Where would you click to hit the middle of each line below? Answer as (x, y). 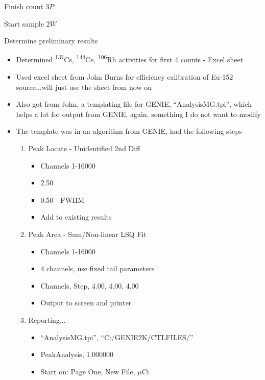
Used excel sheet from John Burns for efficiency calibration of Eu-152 (125, 77)
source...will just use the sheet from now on (84, 87)
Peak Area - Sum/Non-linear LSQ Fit (87, 234)
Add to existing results (76, 217)
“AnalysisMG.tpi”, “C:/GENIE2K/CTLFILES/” (117, 337)
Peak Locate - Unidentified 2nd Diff (84, 148)
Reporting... (47, 319)
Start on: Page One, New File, (88, 371)
